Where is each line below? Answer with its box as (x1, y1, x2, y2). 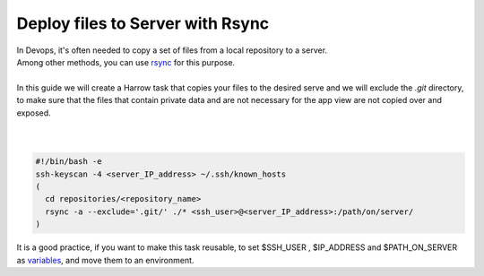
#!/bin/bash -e (35, 157, 102, 167)
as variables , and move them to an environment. (16, 254, 194, 265)
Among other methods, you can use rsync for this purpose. (16, 56, 236, 67)
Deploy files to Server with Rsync (16, 13, 270, 33)
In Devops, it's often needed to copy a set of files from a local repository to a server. (16, 45, 327, 56)
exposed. (16, 108, 51, 118)
